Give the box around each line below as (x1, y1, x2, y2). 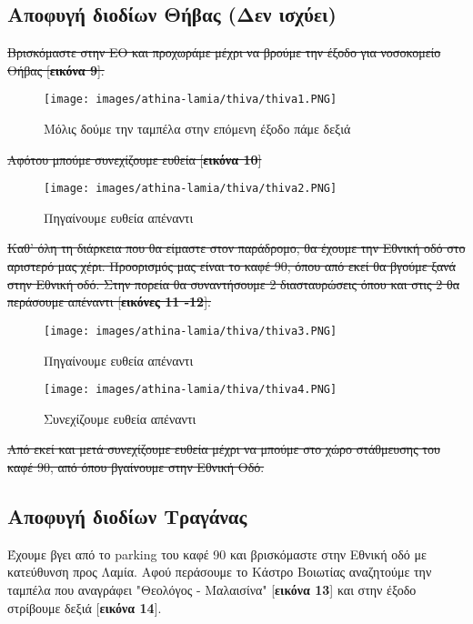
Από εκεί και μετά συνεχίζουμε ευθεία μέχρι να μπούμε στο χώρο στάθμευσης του (7, 439, 440, 458)
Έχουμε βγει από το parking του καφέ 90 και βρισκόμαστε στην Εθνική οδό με (7, 544, 427, 563)
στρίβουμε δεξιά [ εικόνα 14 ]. (7, 598, 162, 617)
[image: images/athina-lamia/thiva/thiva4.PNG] (44, 383, 337, 397)
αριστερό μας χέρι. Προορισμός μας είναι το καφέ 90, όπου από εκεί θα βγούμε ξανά (7, 257, 456, 276)
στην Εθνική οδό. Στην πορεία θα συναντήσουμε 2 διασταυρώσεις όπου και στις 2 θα (7, 274, 460, 293)
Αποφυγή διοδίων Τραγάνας (7, 501, 247, 529)
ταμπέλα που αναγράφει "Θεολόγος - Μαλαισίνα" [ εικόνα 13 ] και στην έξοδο (7, 579, 417, 599)
